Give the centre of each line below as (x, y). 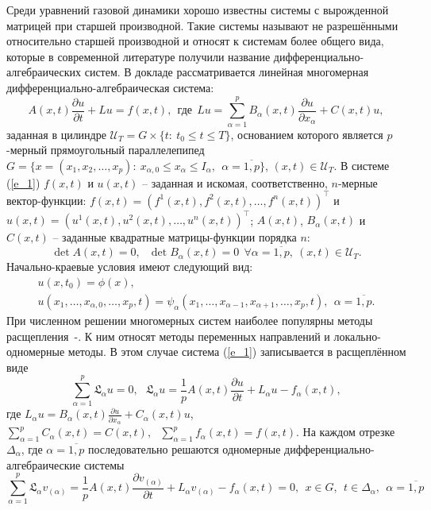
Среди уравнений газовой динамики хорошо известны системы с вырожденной (198, 10)
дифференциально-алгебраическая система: (110, 87)
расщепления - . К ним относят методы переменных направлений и (168, 336)
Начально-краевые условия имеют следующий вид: (130, 267)
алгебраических (44, 72)
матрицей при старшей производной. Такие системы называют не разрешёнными (202, 25)
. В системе (362, 165)
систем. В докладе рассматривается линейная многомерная (227, 72)
